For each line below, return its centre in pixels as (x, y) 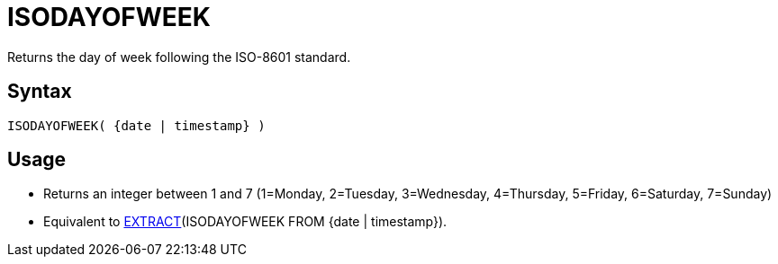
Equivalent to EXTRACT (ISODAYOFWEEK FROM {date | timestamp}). (245, 222)
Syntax (40, 92)
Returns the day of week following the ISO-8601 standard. (179, 57)
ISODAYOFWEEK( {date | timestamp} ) (136, 125)
